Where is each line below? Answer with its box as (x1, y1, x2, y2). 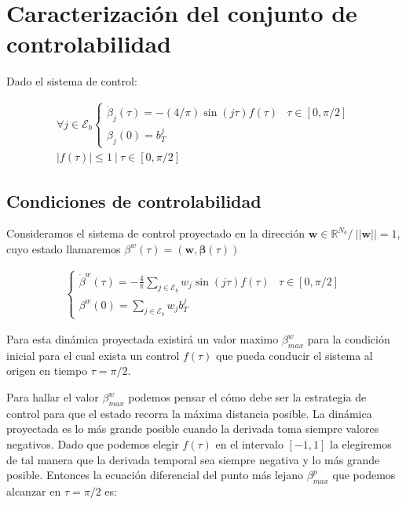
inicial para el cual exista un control (6, 347, 180, 363)
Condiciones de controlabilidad (6, 188, 262, 213)
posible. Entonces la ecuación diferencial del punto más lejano (6, 467, 304, 483)
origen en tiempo (6, 362, 88, 379)
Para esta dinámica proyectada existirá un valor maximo (6, 331, 279, 347)
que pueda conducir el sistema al (216, 347, 373, 363)
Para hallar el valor (6, 389, 99, 405)
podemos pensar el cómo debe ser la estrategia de (128, 389, 367, 405)
